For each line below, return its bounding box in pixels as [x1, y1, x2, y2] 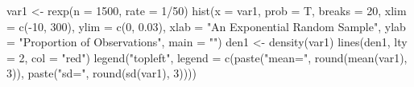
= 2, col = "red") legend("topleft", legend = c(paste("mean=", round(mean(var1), [6, 49, 408, 65]
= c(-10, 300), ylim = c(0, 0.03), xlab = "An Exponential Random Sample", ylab [6, 18, 406, 34]
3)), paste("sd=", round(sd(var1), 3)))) [6, 65, 197, 81]
